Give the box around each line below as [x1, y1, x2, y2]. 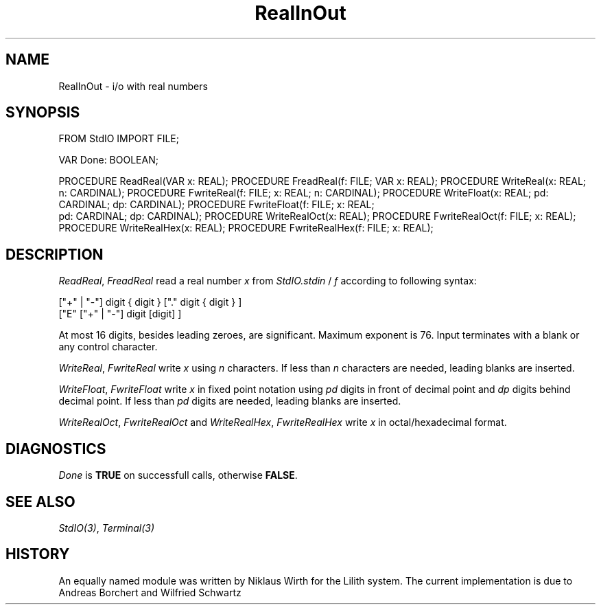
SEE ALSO [5, 493, 75, 510]
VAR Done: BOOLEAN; [58, 154, 158, 166]
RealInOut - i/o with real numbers [58, 80, 208, 92]
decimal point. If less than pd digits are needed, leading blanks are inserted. [58, 395, 401, 407]
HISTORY [5, 545, 70, 563]
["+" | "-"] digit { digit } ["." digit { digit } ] [58, 296, 242, 308]
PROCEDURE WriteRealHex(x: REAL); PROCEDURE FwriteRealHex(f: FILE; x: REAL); [58, 222, 434, 234]
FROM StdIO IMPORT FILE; [58, 133, 179, 145]
